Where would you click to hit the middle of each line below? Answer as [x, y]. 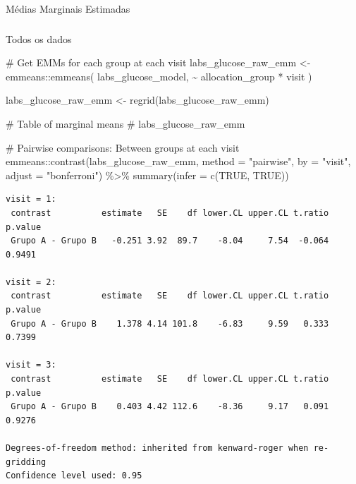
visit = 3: [31, 365]
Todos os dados [39, 38]
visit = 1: [31, 199]
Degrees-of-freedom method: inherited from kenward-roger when [157, 448]
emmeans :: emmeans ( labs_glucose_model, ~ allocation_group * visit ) [159, 76]
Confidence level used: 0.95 [74, 476]
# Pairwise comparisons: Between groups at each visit [123, 147]
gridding [26, 462]
